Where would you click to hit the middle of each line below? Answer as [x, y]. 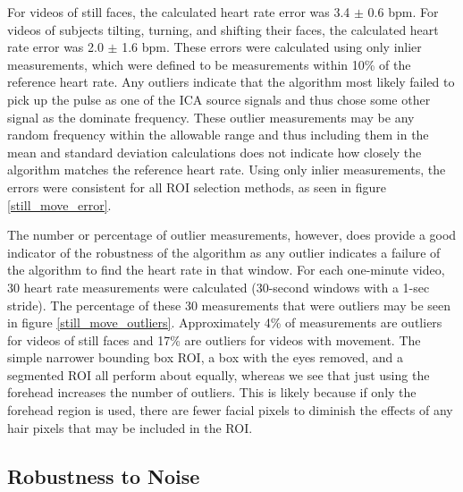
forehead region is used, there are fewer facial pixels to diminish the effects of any [230, 410]
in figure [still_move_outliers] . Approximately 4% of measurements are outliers [225, 322]
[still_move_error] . [59, 204]
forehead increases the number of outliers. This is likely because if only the [212, 392]
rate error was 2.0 [55, 47]
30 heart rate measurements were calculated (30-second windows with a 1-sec [219, 287]
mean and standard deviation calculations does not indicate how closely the [215, 152]
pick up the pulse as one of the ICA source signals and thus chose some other [219, 99]
